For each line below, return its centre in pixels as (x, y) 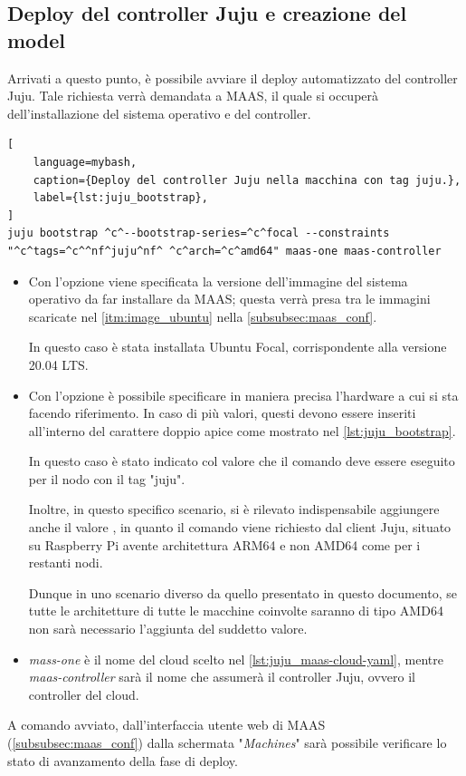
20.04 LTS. (58, 364)
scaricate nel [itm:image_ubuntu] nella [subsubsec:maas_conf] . (203, 316)
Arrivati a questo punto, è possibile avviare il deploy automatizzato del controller (233, 78)
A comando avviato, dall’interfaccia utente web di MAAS (166, 725)
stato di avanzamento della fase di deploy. (123, 760)
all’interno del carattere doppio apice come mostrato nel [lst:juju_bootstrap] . (242, 430)
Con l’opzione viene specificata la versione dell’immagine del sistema (218, 281)
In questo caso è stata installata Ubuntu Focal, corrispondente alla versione (238, 347)
